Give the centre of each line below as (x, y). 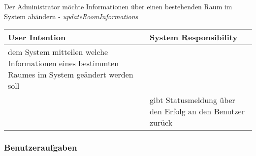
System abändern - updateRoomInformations (71, 16)
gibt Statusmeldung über (192, 100)
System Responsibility (193, 37)
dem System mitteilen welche (58, 52)
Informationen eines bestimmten (64, 63)
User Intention (37, 37)
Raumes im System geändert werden (71, 75)
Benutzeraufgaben (41, 147)
